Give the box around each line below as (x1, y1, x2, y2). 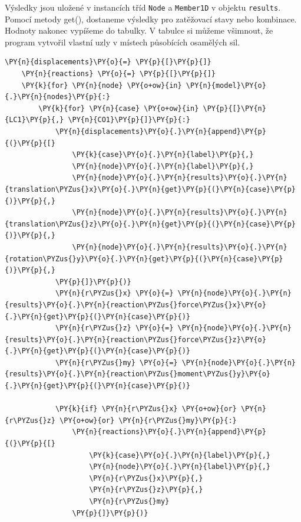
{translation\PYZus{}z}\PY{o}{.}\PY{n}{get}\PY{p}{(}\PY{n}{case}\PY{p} (5, 219, 296, 228)
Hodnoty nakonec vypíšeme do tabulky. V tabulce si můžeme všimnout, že (5, 24, 273, 37)
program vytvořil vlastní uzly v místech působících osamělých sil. (5, 35, 240, 48)
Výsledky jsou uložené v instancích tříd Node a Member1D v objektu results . (5, 1, 281, 13)
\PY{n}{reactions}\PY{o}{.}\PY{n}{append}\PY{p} (72, 428, 266, 436)
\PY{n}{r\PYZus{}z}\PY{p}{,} (89, 485, 203, 494)
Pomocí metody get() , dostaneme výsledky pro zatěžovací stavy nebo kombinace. (5, 12, 297, 25)
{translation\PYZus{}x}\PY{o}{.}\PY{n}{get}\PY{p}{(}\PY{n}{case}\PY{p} (5, 185, 296, 193)
